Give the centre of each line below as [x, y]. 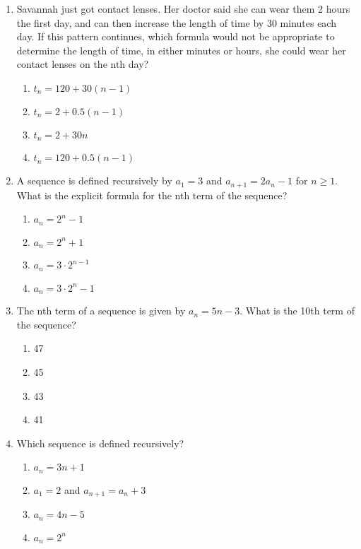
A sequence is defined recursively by [94, 181]
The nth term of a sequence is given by [101, 311]
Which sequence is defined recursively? [100, 443]
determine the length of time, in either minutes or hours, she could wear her [181, 50]
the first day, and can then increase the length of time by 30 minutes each [176, 22]
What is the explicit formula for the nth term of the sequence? [152, 195]
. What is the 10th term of [297, 311]
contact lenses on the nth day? [83, 64]
